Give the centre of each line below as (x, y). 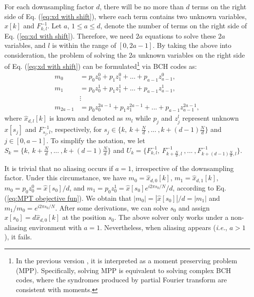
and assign (194, 207)
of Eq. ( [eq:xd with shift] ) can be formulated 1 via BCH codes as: (101, 65)
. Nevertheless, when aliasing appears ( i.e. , (164, 227)
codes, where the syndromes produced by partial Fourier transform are (121, 280)
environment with (55, 227)
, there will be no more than (142, 6)
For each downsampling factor (49, 6)
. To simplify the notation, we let (96, 140)
